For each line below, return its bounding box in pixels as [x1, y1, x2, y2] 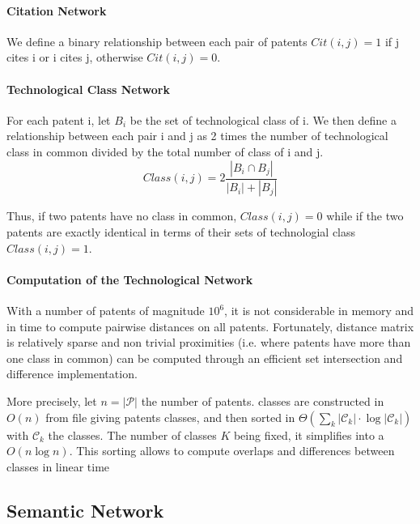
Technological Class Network [6, 80, 170, 97]
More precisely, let [6, 392, 97, 409]
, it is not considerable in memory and [224, 302, 414, 319]
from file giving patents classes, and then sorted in [45, 408, 295, 425]
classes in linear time [6, 458, 110, 475]
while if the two [326, 207, 404, 224]
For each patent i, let [6, 111, 111, 128]
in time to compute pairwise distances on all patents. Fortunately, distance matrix [6, 317, 414, 334]
